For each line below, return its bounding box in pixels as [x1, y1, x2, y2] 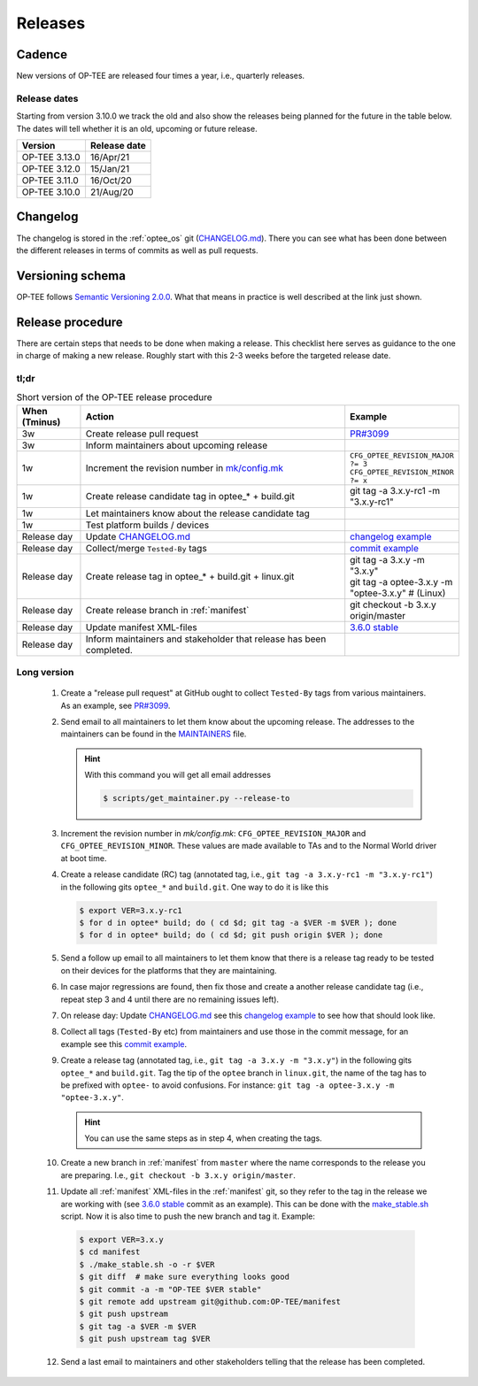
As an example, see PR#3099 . [60, 700, 171, 711]
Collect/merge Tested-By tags [85, 542, 207, 554]
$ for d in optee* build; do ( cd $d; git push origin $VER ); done [79, 930, 383, 940]
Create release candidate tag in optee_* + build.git [85, 489, 296, 502]
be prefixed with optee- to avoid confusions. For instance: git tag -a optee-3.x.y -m [60, 1080, 395, 1090]
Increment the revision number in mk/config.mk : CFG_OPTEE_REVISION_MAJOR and [60, 828, 366, 839]
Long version [16, 666, 74, 678]
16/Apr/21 [89, 150, 130, 163]
